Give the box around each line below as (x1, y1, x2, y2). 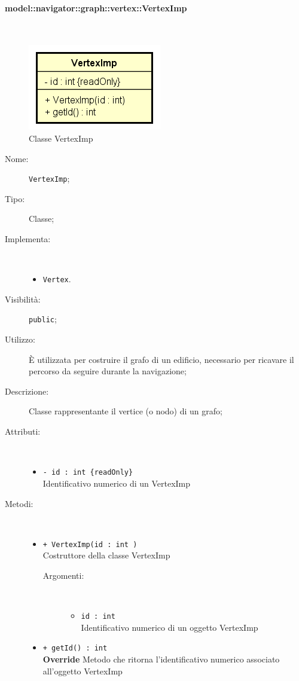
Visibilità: (5, 292, 41, 305)
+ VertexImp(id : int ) (42, 540, 138, 549)
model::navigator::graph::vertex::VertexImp (5, 1, 187, 14)
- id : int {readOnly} (42, 468, 133, 477)
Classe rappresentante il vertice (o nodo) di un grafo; (29, 405, 222, 417)
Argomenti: (42, 569, 84, 581)
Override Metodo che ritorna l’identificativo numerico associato (42, 653, 280, 665)
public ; (29, 313, 57, 325)
